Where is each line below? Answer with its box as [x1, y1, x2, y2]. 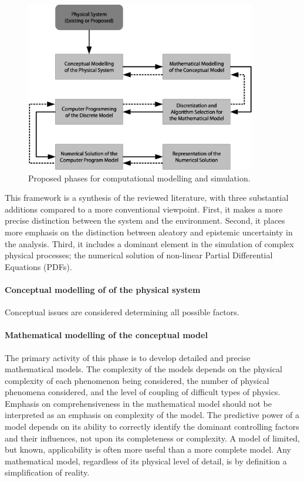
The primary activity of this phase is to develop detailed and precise [5, 351, 251, 363]
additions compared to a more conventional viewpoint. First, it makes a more [5, 203, 283, 215]
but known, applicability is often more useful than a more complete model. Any [5, 443, 291, 456]
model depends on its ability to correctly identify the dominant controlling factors [5, 420, 299, 433]
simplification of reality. [5, 466, 90, 478]
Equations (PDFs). [5, 260, 72, 272]
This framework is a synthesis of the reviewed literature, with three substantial [5, 191, 289, 204]
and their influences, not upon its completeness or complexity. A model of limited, [5, 432, 300, 444]
